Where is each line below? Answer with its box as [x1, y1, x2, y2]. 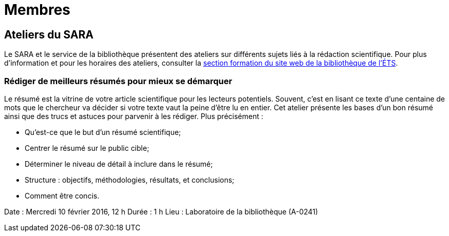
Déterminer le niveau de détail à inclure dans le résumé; [25, 159, 213, 168]
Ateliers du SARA [4, 28, 94, 41]
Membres [4, 1, 71, 18]
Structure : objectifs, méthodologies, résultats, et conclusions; [25, 175, 235, 184]
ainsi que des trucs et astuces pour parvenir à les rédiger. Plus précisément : [4, 111, 263, 121]
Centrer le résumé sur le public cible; [25, 143, 149, 152]
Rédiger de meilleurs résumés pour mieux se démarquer [4, 75, 232, 86]
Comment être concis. [25, 191, 100, 200]
